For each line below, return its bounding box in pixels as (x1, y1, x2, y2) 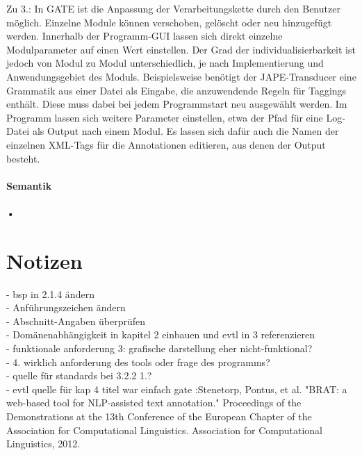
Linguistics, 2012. (6, 436, 81, 451)
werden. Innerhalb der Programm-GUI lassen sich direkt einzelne (6, 28, 283, 43)
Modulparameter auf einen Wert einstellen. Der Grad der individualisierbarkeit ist (6, 42, 356, 56)
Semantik (6, 178, 52, 192)
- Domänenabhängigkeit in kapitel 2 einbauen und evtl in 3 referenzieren (6, 327, 315, 342)
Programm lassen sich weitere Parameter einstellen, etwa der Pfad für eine (6, 110, 323, 124)
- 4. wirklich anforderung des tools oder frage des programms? (6, 354, 270, 369)
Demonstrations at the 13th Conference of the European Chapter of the (6, 408, 312, 423)
